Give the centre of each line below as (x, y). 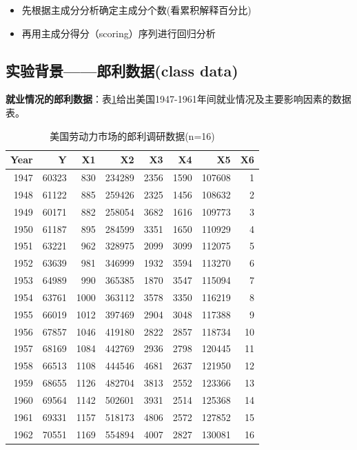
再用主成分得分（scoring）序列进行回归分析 (119, 33)
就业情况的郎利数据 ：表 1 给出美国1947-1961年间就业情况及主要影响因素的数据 (178, 99)
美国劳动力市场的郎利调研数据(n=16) (132, 135)
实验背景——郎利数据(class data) (122, 70)
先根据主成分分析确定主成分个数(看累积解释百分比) (136, 10)
